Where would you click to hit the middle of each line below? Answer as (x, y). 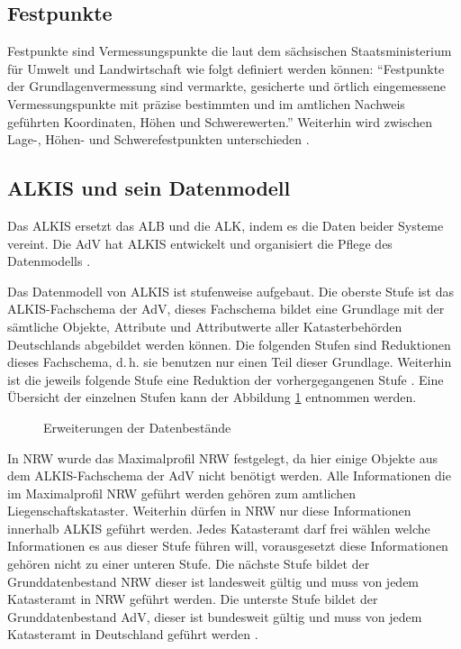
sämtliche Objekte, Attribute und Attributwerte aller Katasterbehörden (205, 326)
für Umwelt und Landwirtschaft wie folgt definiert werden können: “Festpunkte (226, 68)
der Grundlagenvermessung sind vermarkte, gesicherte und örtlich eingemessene (226, 86)
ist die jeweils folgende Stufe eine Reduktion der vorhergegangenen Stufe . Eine (226, 379)
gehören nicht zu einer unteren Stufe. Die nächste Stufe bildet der (189, 564)
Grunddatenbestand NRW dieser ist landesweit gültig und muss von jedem (213, 581)
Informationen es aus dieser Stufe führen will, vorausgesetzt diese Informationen (228, 546)
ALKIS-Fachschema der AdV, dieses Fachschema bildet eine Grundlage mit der (226, 309)
